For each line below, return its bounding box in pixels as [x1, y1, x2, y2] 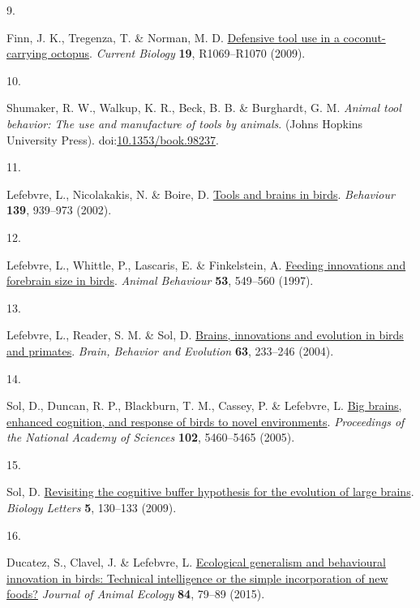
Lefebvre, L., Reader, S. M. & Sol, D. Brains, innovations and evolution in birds [6, 326, 404, 343]
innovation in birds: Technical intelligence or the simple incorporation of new [6, 569, 388, 586]
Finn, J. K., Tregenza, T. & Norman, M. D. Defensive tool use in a [6, 28, 340, 45]
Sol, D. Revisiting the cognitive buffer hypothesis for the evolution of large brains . [6, 483, 414, 500]
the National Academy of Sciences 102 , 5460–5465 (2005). [6, 429, 295, 446]
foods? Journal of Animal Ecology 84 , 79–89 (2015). [6, 585, 265, 602]
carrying [6, 45, 48, 62]
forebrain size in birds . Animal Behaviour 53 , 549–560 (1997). [6, 272, 314, 289]
